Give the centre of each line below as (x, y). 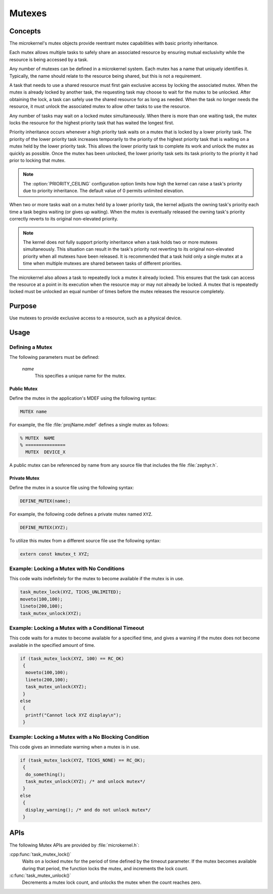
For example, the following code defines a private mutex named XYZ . (81, 514)
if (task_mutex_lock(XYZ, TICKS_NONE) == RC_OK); (83, 760)
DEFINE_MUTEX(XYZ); (44, 527)
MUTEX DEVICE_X (45, 452)
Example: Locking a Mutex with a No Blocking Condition (79, 737)
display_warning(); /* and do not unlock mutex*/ (88, 810)
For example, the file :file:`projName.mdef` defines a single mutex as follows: (89, 425)
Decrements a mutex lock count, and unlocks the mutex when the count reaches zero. (112, 882)
